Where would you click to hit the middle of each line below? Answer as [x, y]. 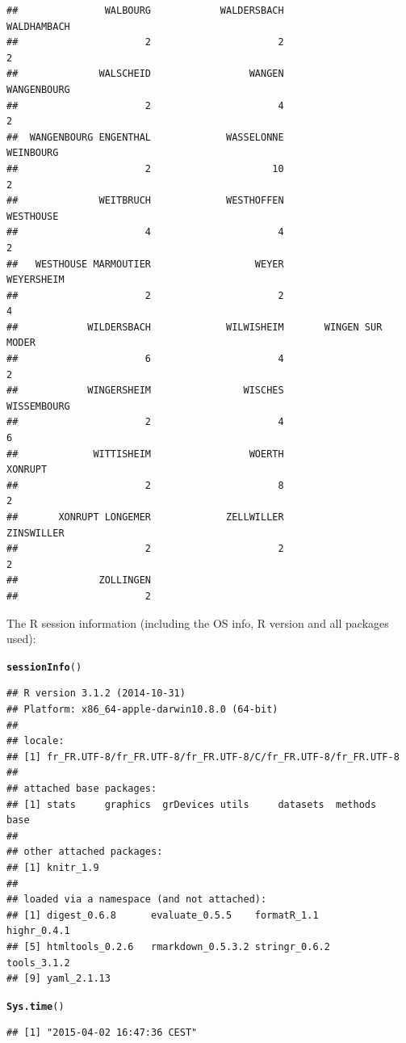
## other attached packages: [85, 852]
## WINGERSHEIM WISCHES [145, 391]
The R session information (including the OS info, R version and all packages [198, 622]
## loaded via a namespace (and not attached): [137, 900]
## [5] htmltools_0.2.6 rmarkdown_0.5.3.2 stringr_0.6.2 [168, 946]
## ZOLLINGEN [79, 580]
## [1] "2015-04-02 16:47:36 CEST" [102, 1033]
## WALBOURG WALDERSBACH [145, 11]
